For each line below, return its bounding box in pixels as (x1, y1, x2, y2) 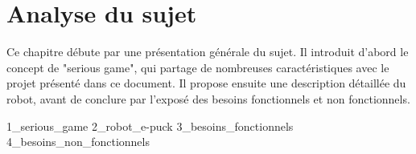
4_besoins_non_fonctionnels (6, 133, 150, 150)
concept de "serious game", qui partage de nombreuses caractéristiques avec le (6, 59, 389, 75)
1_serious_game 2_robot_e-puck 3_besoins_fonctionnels (6, 117, 294, 134)
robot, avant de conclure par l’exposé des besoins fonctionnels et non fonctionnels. (6, 90, 410, 107)
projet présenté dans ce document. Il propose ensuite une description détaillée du (6, 75, 406, 91)
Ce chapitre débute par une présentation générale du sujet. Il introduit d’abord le (6, 43, 409, 60)
